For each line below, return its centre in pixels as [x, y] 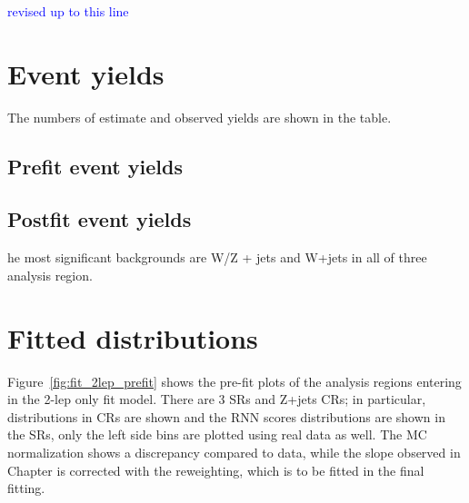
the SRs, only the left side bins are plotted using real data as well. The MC [217, 434]
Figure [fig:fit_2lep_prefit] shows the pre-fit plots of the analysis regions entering [234, 381]
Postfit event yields [100, 219]
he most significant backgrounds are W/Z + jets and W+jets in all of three [217, 257]
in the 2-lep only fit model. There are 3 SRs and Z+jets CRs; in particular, [217, 399]
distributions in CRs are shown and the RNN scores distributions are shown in [226, 416]
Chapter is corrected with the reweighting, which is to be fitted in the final [216, 470]
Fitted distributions [133, 337]
